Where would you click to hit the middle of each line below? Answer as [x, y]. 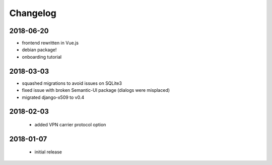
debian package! [39, 50]
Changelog [33, 13]
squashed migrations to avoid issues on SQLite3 [72, 83]
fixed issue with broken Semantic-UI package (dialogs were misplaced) [96, 90]
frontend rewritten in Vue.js [50, 43]
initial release [48, 152]
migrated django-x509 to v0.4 [53, 97]
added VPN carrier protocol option [70, 124]
